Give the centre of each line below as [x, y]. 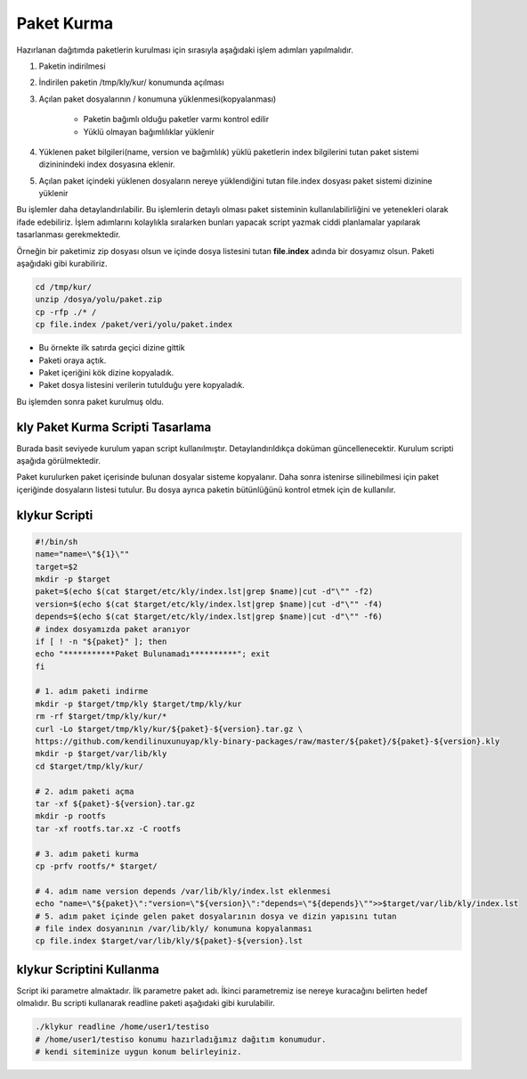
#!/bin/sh [57, 541]
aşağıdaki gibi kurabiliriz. [62, 264]
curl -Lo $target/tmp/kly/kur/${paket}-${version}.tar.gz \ [169, 729]
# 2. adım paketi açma [85, 791]
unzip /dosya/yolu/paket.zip [99, 300]
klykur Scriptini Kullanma [88, 969]
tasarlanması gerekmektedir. [69, 235]
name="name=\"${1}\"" [82, 554]
